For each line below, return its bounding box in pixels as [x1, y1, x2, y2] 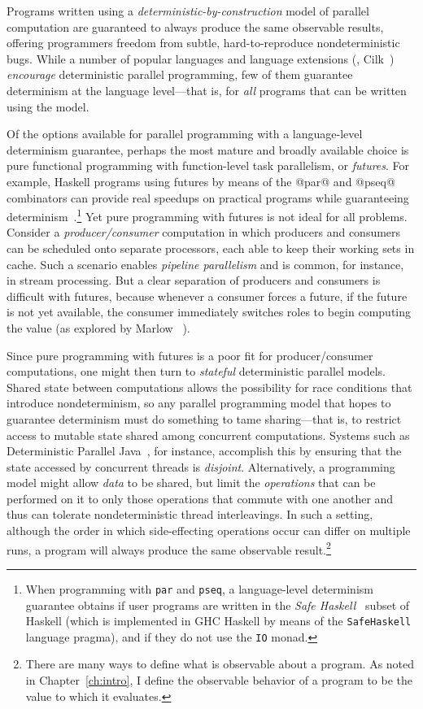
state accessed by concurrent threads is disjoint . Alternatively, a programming [7, 458, 395, 475]
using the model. [7, 98, 89, 115]
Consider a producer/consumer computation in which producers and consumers [7, 224, 401, 241]
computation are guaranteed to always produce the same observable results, [7, 18, 384, 35]
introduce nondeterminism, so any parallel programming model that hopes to [7, 394, 391, 411]
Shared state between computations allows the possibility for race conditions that [7, 378, 412, 395]
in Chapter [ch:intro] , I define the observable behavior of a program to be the [25, 672, 412, 689]
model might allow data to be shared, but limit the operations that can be [7, 474, 376, 491]
